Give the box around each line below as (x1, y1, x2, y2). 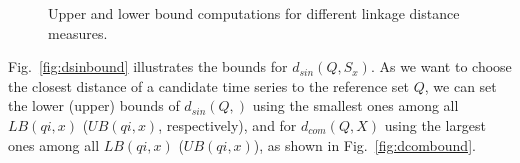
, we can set (424, 75, 497, 96)
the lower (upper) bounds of (8, 95, 180, 116)
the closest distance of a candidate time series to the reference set (8, 75, 410, 96)
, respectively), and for (158, 114, 297, 135)
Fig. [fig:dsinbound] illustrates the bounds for (8, 56, 288, 77)
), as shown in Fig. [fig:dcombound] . (253, 134, 476, 155)
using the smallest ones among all (252, 95, 459, 116)
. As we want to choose (370, 56, 512, 77)
